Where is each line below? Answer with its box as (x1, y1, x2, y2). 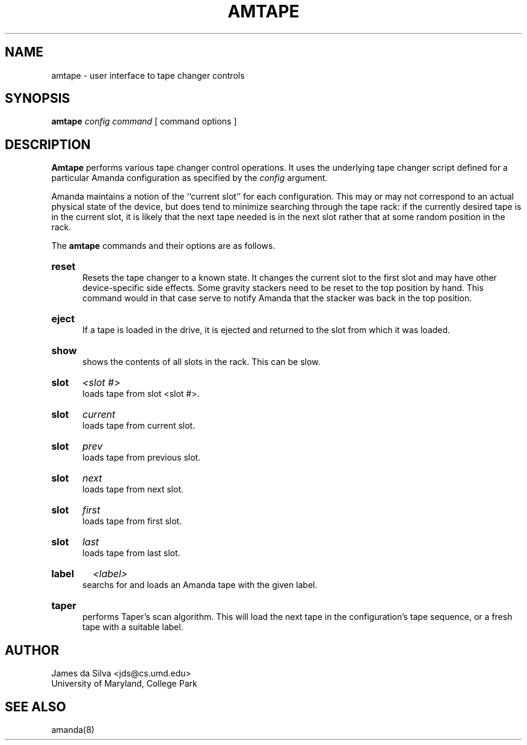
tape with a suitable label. (82, 622, 183, 633)
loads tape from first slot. (82, 516, 182, 527)
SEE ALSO (5, 699, 66, 714)
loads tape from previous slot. (82, 452, 201, 463)
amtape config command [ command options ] (51, 116, 237, 127)
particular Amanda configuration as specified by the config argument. (51, 173, 328, 183)
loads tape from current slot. (82, 420, 196, 431)
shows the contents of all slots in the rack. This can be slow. (82, 357, 321, 367)
